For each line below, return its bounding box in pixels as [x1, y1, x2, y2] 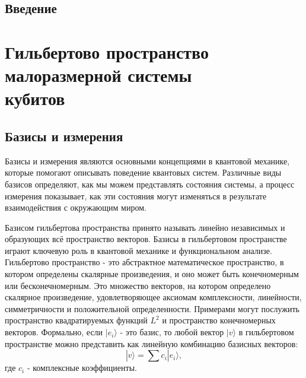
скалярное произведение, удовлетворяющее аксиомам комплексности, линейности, [5, 291, 302, 303]
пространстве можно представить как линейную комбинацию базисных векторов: [5, 337, 298, 350]
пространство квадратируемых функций [5, 314, 148, 326]
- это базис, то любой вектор [120, 326, 224, 338]
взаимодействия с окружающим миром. [5, 201, 146, 214]
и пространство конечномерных [162, 314, 276, 326]
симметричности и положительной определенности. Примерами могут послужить [5, 302, 299, 315]
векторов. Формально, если [5, 326, 103, 338]
